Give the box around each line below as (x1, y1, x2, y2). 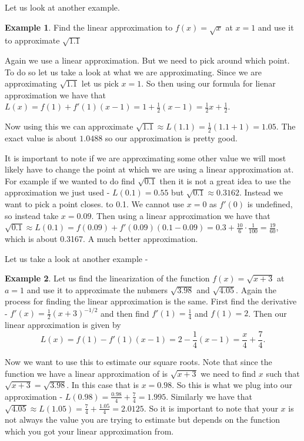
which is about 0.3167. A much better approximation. (5, 232, 198, 244)
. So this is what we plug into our (172, 379, 292, 391)
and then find (101, 307, 149, 319)
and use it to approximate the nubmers (26, 283, 168, 296)
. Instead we (239, 186, 283, 198)
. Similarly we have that (166, 390, 252, 402)
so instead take (5, 209, 59, 221)
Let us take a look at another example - (5, 252, 148, 264)
